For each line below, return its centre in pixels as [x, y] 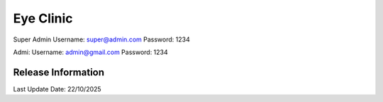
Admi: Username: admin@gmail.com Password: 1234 [90, 52]
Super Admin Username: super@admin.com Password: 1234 [102, 39]
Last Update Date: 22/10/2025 [57, 89]
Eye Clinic [43, 18]
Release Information [59, 72]
